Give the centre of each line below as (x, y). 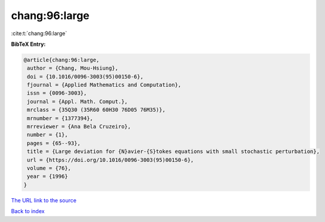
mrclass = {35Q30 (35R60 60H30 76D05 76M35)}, (96, 110)
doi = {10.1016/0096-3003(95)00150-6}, (85, 76)
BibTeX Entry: (28, 44)
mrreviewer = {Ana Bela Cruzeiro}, (79, 127)
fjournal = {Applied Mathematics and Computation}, (104, 85)
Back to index (28, 211)
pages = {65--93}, (54, 143)
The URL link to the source (44, 200)
